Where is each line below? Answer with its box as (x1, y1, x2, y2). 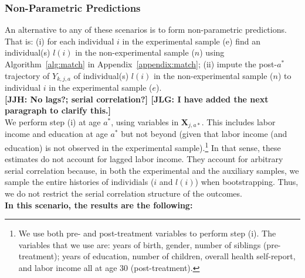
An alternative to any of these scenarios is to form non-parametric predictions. (5, 23, 287, 36)
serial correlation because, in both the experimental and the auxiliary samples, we (5, 164, 299, 176)
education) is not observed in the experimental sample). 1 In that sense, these (5, 139, 281, 153)
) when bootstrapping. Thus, (195, 176, 299, 188)
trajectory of (5, 69, 50, 81)
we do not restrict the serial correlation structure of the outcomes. (5, 187, 242, 199)
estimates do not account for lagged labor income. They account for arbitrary (5, 153, 283, 165)
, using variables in (111, 115, 179, 128)
